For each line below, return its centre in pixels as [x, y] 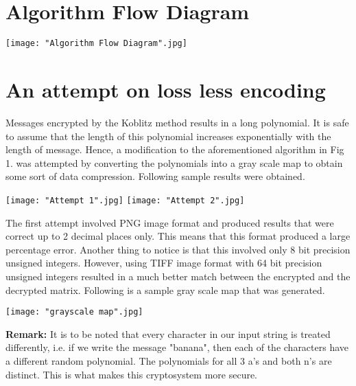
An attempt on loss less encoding [166, 89]
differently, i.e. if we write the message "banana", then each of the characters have [177, 347]
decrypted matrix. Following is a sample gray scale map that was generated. [165, 289]
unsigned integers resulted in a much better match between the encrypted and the [178, 276]
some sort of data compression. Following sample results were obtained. [155, 176]
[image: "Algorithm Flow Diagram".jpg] [96, 44]
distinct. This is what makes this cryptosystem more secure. [132, 374]
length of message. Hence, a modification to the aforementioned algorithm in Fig [175, 149]
